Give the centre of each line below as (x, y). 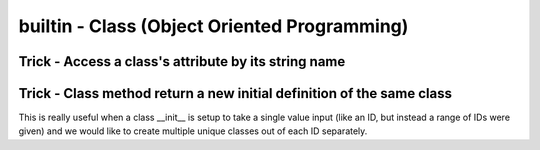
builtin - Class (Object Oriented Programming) (213, 26)
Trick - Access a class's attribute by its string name (182, 61)
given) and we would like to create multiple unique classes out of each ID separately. (193, 131)
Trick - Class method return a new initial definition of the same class (235, 93)
